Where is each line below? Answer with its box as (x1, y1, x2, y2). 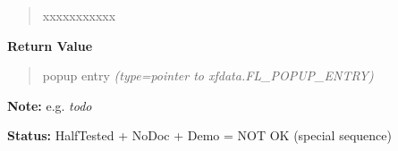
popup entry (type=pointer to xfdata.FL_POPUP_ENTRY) (42, 66, 374, 85)
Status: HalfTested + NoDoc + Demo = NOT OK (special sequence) (7, 126, 392, 145)
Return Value (7, 36, 93, 55)
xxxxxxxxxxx (42, 6, 116, 24)
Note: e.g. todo (7, 96, 92, 114)
